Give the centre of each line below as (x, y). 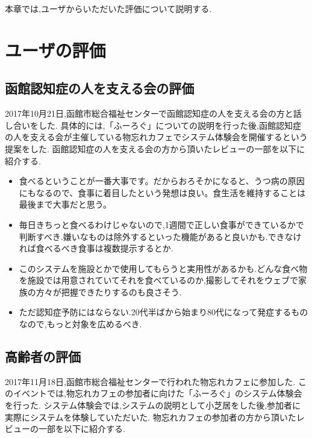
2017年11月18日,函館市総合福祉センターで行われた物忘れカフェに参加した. (150, 381)
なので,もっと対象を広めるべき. (80, 324)
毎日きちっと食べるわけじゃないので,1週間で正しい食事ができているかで (161, 224)
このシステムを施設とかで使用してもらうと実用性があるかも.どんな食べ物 (163, 268)
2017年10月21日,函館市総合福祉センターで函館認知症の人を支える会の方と (149, 113)
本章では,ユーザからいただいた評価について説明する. (108, 8)
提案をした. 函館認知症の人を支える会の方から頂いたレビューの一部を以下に (155, 148)
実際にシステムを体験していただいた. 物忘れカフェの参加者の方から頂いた (151, 417)
